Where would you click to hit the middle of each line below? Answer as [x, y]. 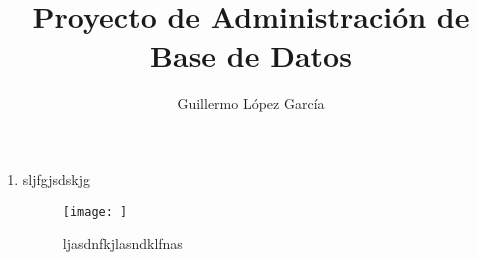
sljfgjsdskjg [56, 178]
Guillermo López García [251, 103]
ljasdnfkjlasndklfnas [122, 243]
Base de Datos [251, 55]
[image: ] [95, 211]
